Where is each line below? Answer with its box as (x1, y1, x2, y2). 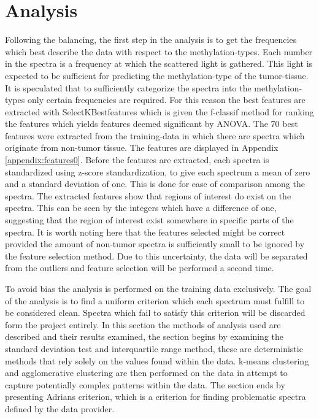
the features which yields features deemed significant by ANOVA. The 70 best (5, 117, 298, 130)
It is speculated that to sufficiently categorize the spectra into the (5, 81, 252, 94)
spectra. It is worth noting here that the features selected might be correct (5, 225, 285, 238)
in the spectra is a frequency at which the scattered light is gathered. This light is (5, 57, 313, 70)
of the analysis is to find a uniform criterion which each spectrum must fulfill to (5, 294, 305, 307)
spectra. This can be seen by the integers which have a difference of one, (5, 201, 277, 214)
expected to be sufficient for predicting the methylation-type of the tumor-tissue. (5, 69, 309, 82)
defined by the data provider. (5, 402, 115, 415)
